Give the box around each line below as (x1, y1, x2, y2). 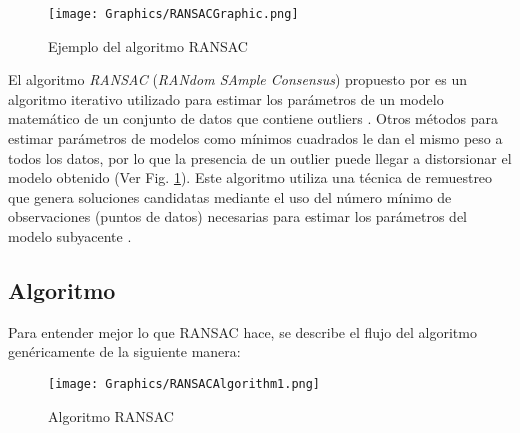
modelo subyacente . (8, 226, 132, 246)
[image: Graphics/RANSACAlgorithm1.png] (48, 376, 321, 391)
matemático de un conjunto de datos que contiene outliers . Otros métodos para (8, 108, 499, 129)
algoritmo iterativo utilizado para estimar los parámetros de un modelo (8, 88, 444, 109)
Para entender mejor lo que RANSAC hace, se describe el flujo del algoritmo (8, 321, 477, 342)
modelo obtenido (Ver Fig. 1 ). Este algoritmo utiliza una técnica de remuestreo (8, 167, 493, 188)
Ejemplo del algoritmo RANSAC (48, 35, 248, 56)
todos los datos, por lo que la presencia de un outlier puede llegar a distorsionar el (8, 147, 512, 168)
